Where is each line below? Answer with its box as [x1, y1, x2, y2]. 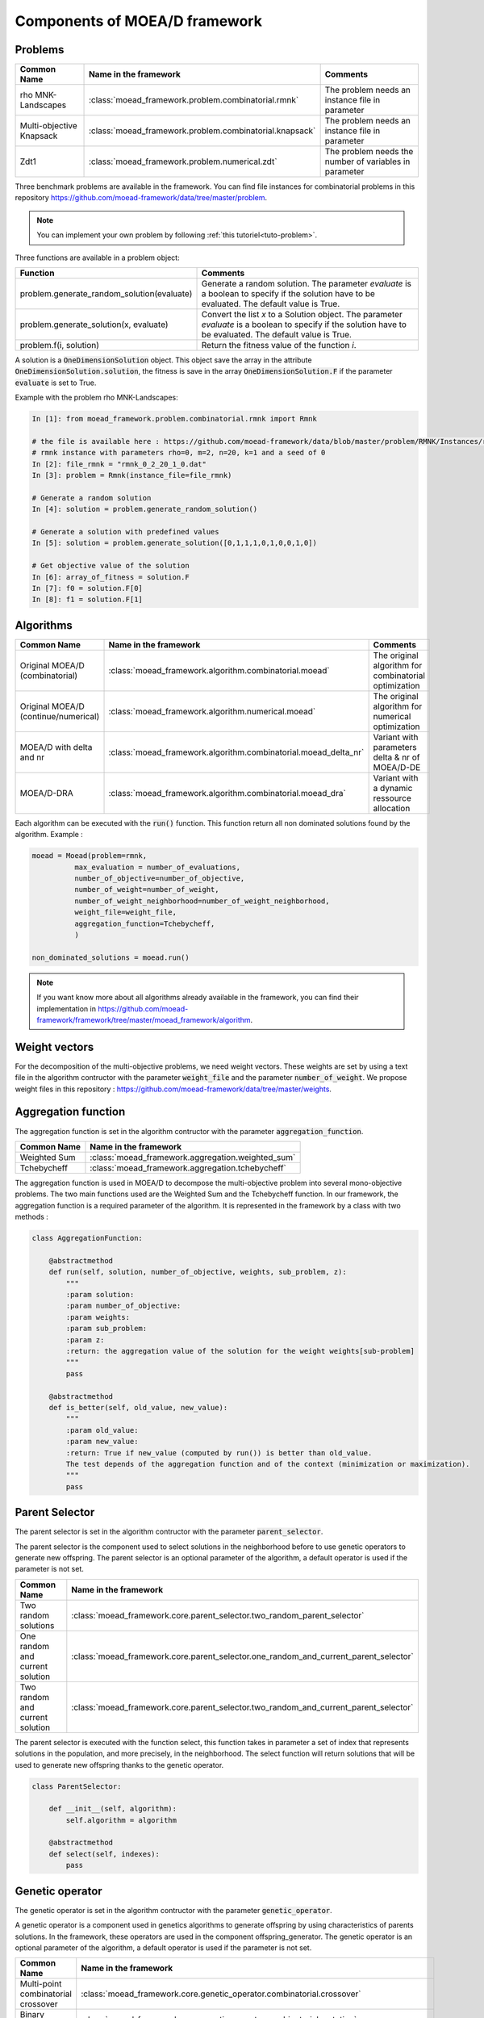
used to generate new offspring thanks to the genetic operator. [15, 1760, 224, 1769]
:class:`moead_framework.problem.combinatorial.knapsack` [89, 125, 316, 136]
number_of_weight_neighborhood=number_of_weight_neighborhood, [73, 896, 330, 906]
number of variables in [324, 156, 411, 167]
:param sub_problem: [65, 1324, 148, 1333]
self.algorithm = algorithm [65, 1815, 177, 1824]
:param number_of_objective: [65, 1301, 181, 1311]
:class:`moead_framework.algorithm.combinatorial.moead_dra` [108, 787, 346, 798]
